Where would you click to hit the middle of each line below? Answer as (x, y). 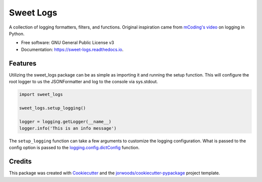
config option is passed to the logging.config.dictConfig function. (74, 148)
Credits (20, 161)
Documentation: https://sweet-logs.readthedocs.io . (72, 49)
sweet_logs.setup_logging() (52, 108)
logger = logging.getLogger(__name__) (65, 121)
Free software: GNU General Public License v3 (68, 43)
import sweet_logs (41, 94)
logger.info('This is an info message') (68, 128)
